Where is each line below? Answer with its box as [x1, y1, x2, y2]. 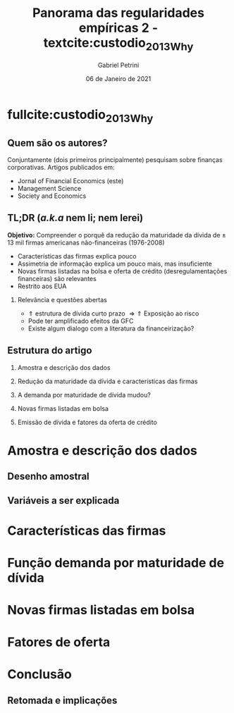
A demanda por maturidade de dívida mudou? [17, 390, 152, 399]
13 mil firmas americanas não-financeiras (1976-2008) [7, 238, 165, 247]
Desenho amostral [7, 471, 90, 483]
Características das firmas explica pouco [17, 252, 137, 260]
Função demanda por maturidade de [7, 554, 224, 571]
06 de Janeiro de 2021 [85, 74, 152, 82]
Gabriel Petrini [97, 61, 140, 69]
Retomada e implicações [7, 694, 118, 706]
